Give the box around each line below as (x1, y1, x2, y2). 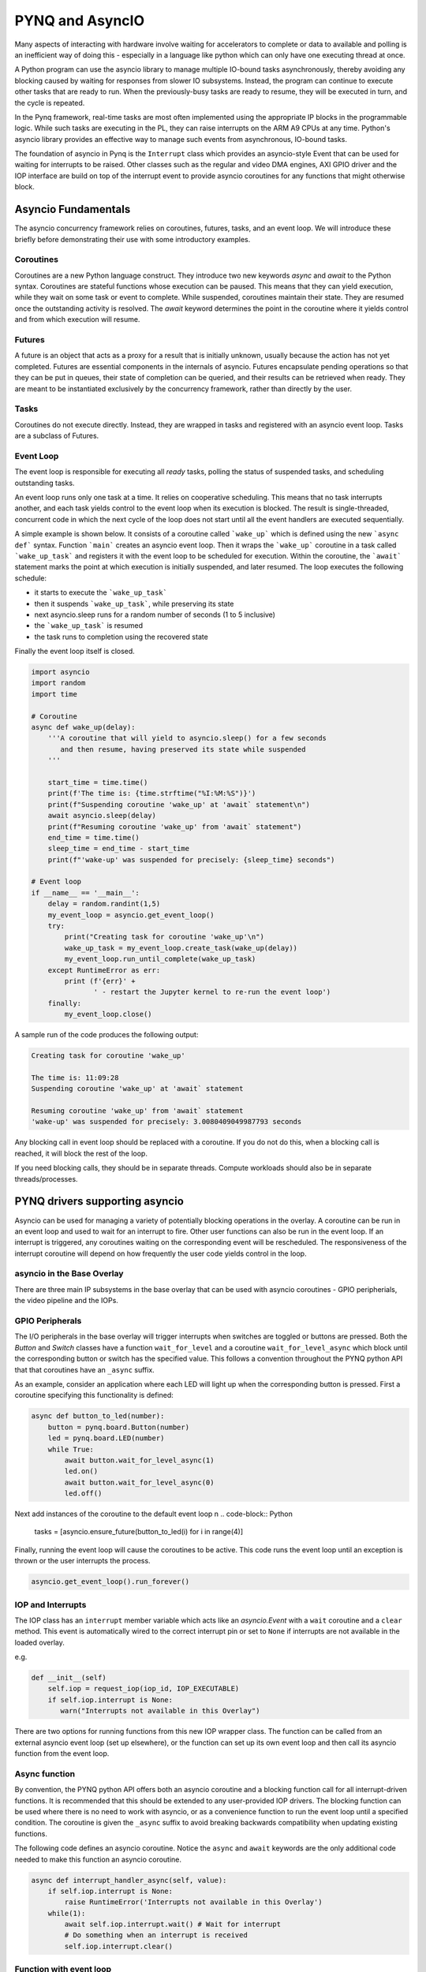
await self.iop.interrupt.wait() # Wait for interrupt (64, 1920, 282, 1929)
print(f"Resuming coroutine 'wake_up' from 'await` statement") (47, 822, 302, 831)
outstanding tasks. (14, 478, 75, 487)
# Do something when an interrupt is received (64, 1931, 248, 1940)
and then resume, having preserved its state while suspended (60, 745, 306, 753)
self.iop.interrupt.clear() (64, 1941, 174, 1951)
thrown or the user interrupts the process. (14, 1556, 151, 1566)
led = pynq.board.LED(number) (47, 1434, 165, 1443)
